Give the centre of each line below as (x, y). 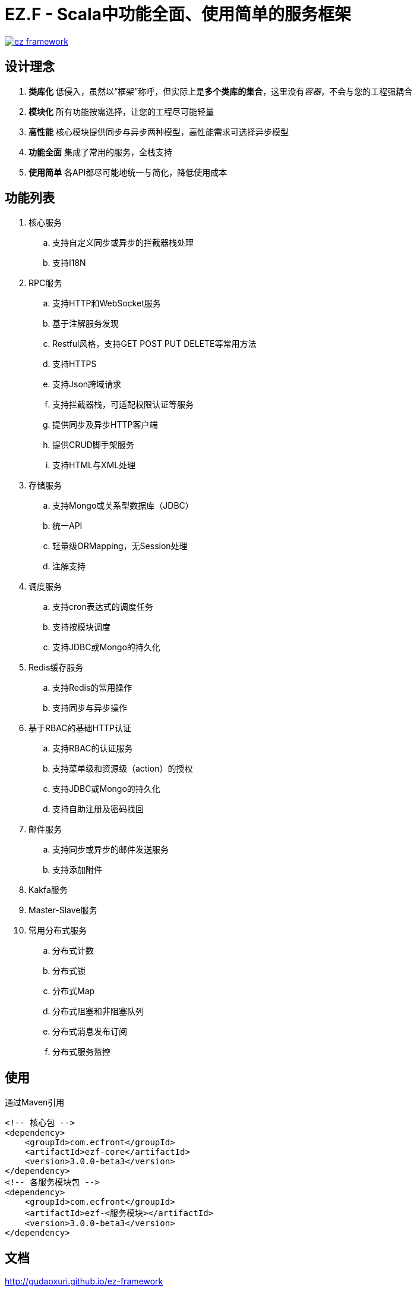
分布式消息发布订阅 (90, 1032)
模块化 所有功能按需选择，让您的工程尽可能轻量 (121, 111)
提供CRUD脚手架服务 (93, 445)
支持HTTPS (75, 364)
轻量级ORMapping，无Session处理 (120, 546)
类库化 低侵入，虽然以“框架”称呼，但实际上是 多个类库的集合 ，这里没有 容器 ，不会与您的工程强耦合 (221, 91)
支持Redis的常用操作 (92, 688)
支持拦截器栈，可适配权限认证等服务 (123, 405)
